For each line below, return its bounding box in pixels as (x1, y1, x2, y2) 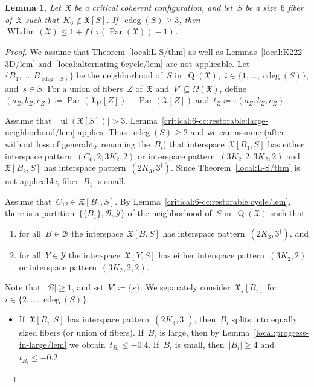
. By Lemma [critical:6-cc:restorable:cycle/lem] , (115, 194, 291, 207)
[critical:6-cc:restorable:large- (162, 114, 269, 126)
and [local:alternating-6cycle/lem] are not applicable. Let (38, 57, 250, 69)
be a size (245, 1, 277, 13)
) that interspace (163, 138, 225, 150)
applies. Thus (77, 126, 127, 138)
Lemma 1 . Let (5, 1, 61, 13)
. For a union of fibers (42, 82, 123, 94)
